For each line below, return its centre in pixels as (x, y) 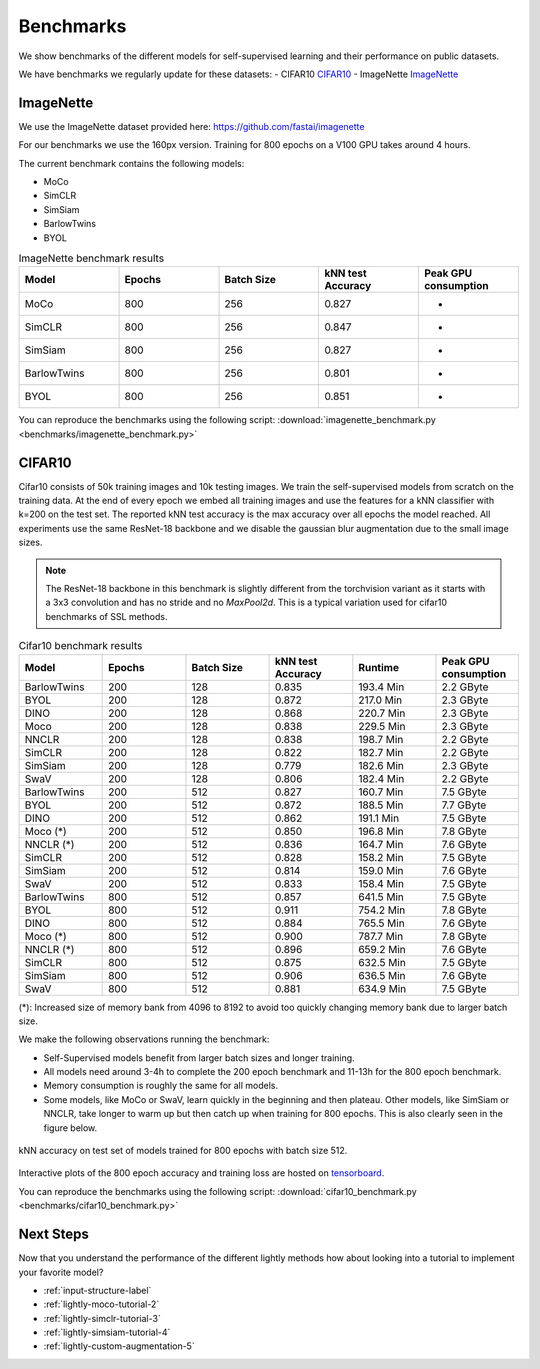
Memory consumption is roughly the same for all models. (161, 1086)
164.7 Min (381, 844)
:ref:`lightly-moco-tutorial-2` (101, 1304)
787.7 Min (381, 936)
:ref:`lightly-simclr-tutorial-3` (102, 1318)
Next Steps (53, 1234)
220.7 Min (382, 713)
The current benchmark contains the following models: (131, 163)
